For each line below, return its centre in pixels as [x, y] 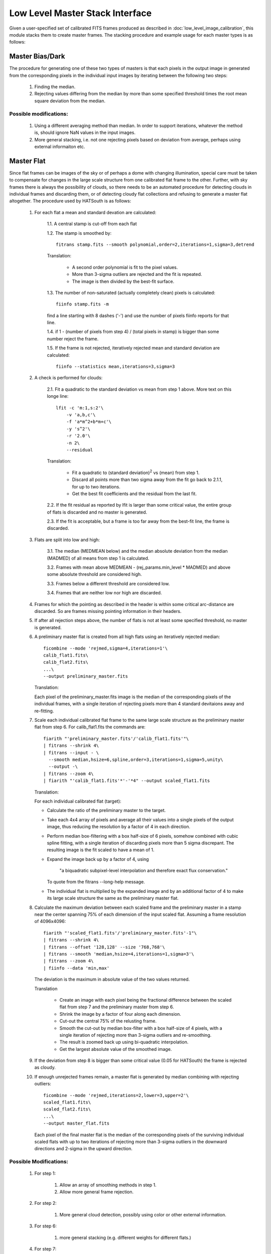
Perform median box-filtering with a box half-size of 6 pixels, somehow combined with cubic [143, 836]
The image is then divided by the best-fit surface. [123, 281]
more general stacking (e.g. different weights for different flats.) [125, 1237]
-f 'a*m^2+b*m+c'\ [89, 422]
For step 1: [45, 1173]
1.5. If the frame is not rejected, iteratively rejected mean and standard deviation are [133, 348]
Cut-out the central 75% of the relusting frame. [108, 1021]
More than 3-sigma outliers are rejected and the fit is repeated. [137, 274]
